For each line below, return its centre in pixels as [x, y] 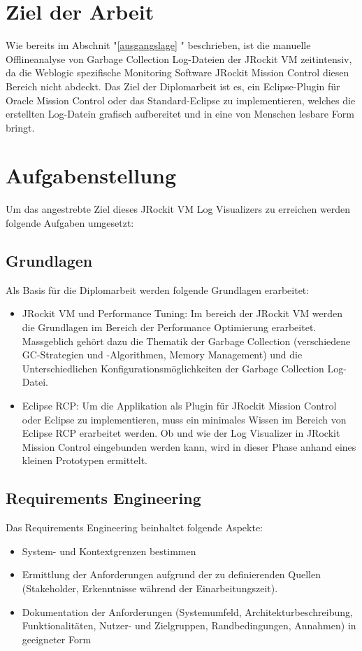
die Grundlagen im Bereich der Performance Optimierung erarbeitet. [169, 327]
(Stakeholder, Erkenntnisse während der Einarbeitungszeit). [150, 588]
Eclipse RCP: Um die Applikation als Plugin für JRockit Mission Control [179, 405]
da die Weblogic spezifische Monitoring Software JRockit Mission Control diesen [178, 72]
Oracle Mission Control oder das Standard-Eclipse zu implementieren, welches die [181, 100]
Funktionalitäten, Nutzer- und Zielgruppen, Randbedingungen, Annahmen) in [189, 625]
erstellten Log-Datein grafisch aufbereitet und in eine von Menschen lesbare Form [180, 114]
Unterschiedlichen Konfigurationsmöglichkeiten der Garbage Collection [173, 368]
